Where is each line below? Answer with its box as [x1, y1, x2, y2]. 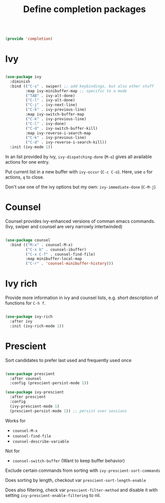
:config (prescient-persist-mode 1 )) [10, 381, 89, 386]
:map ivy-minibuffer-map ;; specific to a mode [25, 88, 127, 94]
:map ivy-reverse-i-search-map [25, 130, 92, 135]
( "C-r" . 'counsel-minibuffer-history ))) [25, 261, 114, 266]
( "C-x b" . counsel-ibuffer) [25, 247, 87, 252]
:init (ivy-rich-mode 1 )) [10, 323, 64, 328]
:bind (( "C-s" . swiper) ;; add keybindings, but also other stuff [10, 84, 154, 89]
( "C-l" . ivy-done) [25, 121, 66, 126]
